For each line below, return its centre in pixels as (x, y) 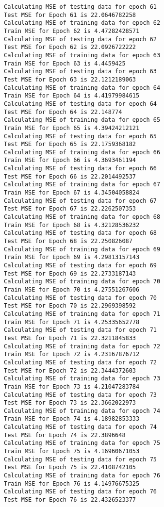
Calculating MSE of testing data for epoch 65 (80, 136)
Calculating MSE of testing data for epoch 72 (80, 362)
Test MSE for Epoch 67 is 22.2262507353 (70, 209)
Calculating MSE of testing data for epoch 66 (80, 169)
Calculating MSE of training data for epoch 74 (82, 411)
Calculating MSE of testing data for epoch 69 (80, 265)
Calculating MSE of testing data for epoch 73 (80, 395)
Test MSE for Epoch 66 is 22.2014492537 (70, 176)
